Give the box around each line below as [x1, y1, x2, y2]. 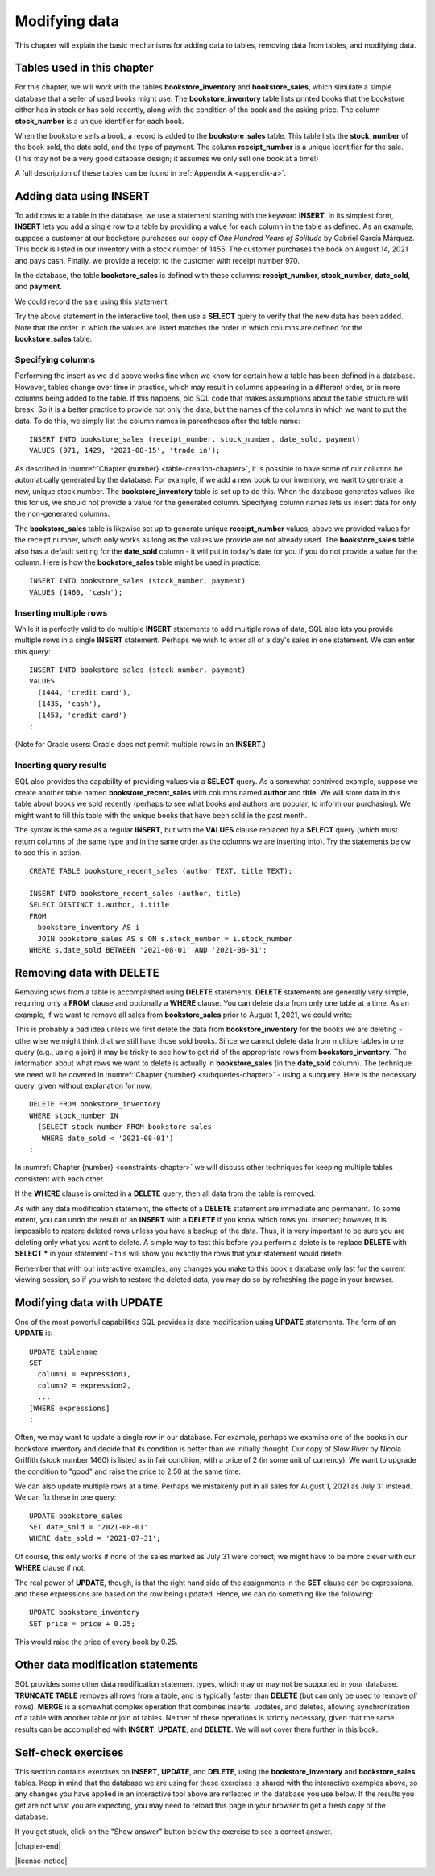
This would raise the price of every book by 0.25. [14, 1637, 178, 1647]
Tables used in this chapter [14, 61, 154, 75]
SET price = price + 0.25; [29, 1619, 136, 1628]
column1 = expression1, [37, 1370, 132, 1379]
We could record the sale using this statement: [14, 297, 169, 306]
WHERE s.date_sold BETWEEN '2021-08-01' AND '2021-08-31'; [29, 945, 267, 955]
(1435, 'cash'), [37, 699, 102, 708]
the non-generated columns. [14, 508, 110, 519]
